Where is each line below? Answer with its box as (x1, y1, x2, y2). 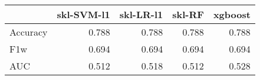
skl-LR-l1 (119, 8, 163, 21)
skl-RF (172, 8, 204, 21)
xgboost (213, 8, 251, 21)
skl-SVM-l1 (57, 8, 110, 21)
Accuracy (9, 25, 48, 39)
